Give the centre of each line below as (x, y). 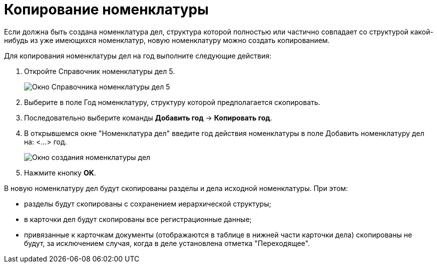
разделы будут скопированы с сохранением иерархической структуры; (148, 203)
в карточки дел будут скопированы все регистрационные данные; (138, 219)
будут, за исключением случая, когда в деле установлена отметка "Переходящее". (167, 243)
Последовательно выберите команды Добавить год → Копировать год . (148, 117)
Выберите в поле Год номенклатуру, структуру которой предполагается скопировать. (172, 102)
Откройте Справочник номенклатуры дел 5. (100, 71)
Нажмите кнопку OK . (60, 172)
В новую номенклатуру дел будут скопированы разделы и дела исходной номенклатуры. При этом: (176, 188)
